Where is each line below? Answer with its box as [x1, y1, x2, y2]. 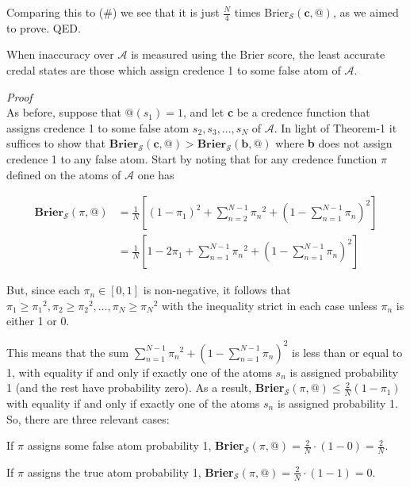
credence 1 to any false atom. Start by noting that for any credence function [6, 150, 377, 167]
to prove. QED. [6, 19, 81, 36]
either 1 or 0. [6, 313, 70, 329]
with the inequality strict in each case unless [162, 297, 377, 313]
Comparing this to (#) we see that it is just [6, 4, 220, 20]
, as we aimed [332, 4, 399, 20]
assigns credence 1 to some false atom [6, 119, 190, 136]
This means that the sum [6, 343, 129, 360]
